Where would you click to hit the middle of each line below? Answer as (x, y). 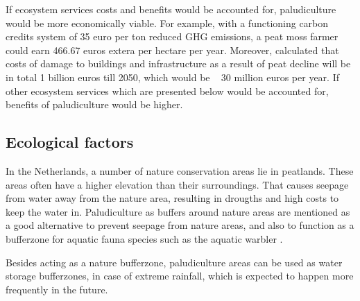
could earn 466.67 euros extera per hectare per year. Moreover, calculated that (172, 50)
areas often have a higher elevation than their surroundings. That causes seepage (177, 184)
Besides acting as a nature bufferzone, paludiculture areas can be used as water (174, 262)
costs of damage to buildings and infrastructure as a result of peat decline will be (178, 63)
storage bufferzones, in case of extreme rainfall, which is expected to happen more (180, 276)
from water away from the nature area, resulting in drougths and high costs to (172, 198)
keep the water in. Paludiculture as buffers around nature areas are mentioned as (178, 211)
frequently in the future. (57, 289)
